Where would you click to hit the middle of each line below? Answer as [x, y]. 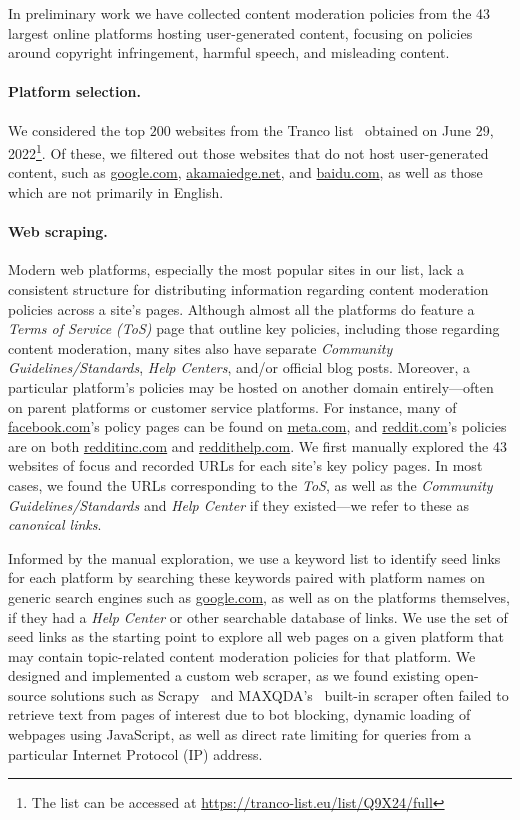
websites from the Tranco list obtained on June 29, [334, 129]
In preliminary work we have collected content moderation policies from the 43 [249, 13]
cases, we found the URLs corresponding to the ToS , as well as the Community [250, 484]
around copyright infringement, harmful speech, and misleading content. [229, 52]
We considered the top [77, 129]
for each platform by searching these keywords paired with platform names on [246, 577]
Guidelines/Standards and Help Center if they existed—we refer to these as [238, 504]
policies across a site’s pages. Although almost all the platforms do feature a [241, 308]
